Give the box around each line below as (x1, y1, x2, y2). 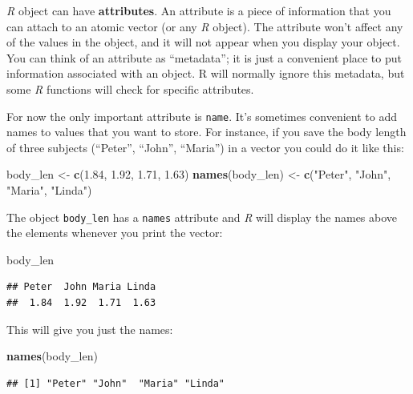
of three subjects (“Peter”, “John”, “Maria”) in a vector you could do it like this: (6, 139, 404, 155)
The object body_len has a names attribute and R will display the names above (6, 208, 398, 225)
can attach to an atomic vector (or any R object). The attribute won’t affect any (6, 18, 403, 34)
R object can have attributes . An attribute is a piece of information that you (6, 2, 391, 18)
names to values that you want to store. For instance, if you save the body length (6, 123, 407, 140)
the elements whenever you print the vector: (6, 224, 223, 241)
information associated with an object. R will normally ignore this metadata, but (6, 65, 405, 82)
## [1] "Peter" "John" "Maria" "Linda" (6, 377, 225, 389)
